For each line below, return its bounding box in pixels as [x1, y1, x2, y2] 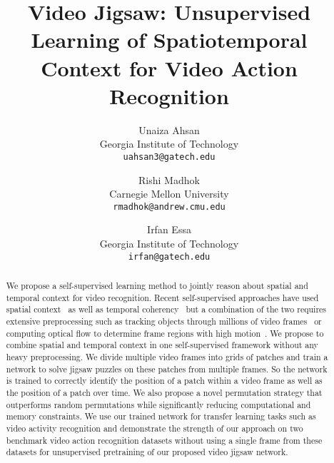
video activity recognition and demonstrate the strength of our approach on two [6, 422, 303, 434]
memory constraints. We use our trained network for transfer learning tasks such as [6, 410, 316, 422]
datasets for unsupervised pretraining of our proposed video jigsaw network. [6, 446, 288, 458]
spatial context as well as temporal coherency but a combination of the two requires [6, 303, 327, 315]
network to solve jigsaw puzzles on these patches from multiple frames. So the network [6, 362, 328, 375]
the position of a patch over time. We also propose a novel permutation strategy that [6, 386, 323, 398]
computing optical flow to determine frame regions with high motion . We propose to [6, 327, 324, 339]
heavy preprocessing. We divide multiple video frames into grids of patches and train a [6, 350, 328, 362]
